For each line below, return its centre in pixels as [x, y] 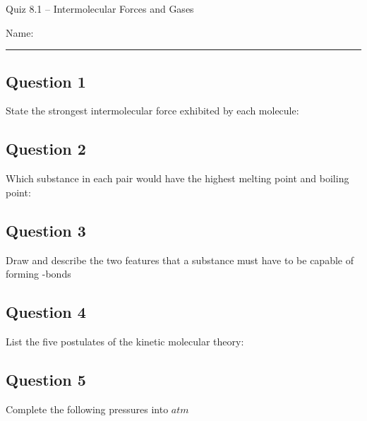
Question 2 [46, 149]
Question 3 [46, 230]
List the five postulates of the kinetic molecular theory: [125, 341]
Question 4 [46, 312]
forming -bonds [38, 274]
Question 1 [46, 81]
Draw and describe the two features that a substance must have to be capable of [180, 260]
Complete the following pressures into [87, 409]
